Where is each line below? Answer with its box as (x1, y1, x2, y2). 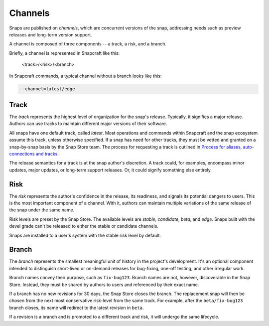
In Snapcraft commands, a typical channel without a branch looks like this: (9, 73, 162, 79)
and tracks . (35, 151, 59, 157)
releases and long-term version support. (9, 31, 92, 37)
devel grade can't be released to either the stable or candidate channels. (9, 223, 159, 229)
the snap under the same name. (9, 207, 75, 213)
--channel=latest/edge (19, 86, 75, 92)
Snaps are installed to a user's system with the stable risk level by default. (9, 232, 161, 238)
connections (9, 151, 35, 157)
